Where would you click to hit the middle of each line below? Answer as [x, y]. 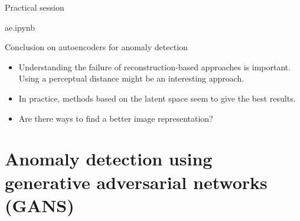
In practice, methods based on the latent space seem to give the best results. [157, 98]
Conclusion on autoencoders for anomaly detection [96, 47]
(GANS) [40, 205]
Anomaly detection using [109, 159]
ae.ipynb [20, 27]
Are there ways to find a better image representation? [116, 118]
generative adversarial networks [136, 182]
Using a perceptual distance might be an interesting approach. [131, 78]
